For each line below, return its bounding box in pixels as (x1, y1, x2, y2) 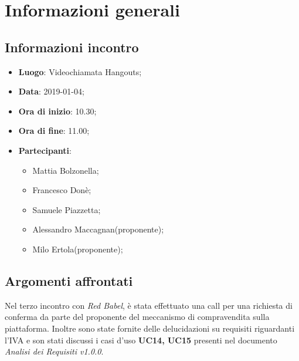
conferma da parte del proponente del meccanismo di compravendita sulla (5, 311, 270, 323)
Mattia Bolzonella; (32, 164, 99, 176)
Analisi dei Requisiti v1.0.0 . (5, 345, 104, 357)
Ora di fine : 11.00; (18, 124, 90, 137)
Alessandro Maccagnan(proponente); (32, 223, 164, 235)
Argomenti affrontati (5, 271, 133, 289)
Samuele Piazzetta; (32, 203, 101, 215)
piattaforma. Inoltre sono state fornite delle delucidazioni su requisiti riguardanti (5, 322, 295, 334)
